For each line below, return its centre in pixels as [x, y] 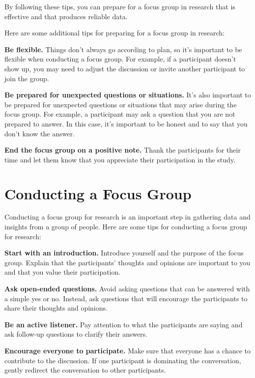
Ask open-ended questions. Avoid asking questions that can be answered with [127, 288]
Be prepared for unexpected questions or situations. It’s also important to [128, 95]
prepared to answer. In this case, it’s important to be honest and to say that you [126, 123]
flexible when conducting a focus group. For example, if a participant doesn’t [120, 59]
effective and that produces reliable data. [66, 16]
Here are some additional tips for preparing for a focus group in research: [114, 33]
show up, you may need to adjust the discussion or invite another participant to [125, 68]
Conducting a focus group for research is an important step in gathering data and [127, 217]
